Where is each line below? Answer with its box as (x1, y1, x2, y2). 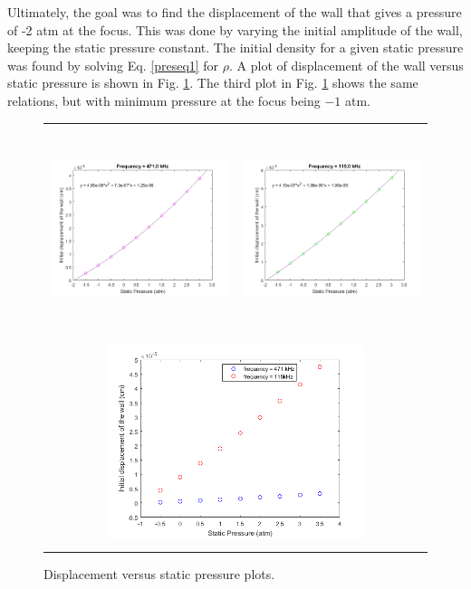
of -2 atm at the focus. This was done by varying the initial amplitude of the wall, (7, 20, 463, 39)
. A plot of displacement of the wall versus (229, 55, 464, 74)
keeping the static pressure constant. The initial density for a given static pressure (7, 38, 464, 57)
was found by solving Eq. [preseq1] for (7, 55, 219, 74)
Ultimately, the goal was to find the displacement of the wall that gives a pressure (7, 3, 462, 21)
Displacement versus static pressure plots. (43, 564, 275, 583)
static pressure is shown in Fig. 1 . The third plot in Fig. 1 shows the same (7, 73, 418, 92)
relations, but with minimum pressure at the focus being (7, 90, 321, 109)
